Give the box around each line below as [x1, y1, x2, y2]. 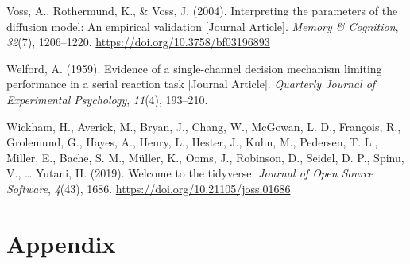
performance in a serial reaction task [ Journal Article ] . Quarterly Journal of [6, 76, 376, 92]
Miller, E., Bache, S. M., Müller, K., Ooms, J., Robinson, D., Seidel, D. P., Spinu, [6, 149, 404, 165]
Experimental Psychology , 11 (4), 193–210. [6, 91, 208, 107]
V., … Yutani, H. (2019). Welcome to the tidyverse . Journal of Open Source [6, 165, 373, 181]
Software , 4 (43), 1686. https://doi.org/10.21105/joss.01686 [6, 180, 291, 196]
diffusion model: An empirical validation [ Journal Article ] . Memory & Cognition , [6, 17, 399, 34]
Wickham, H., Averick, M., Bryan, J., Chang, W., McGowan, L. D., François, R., [6, 118, 401, 134]
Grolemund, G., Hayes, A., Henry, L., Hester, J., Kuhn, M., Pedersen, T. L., [6, 134, 378, 150]
